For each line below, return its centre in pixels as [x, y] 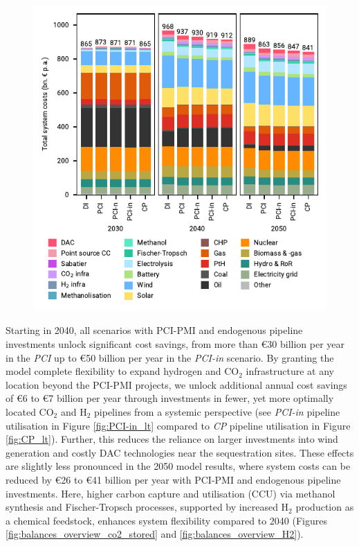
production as [325, 507]
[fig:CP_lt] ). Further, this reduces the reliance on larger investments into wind [172, 439]
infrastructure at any [290, 371]
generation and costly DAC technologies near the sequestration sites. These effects [180, 452]
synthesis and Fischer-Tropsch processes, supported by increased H [147, 507]
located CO [30, 412]
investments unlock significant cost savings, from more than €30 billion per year [175, 344]
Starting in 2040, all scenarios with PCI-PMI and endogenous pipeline [154, 330]
